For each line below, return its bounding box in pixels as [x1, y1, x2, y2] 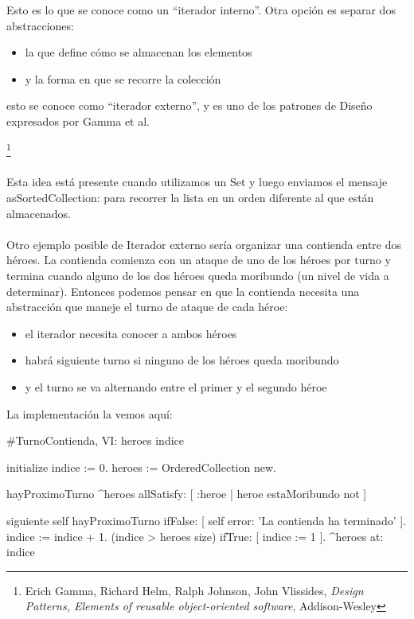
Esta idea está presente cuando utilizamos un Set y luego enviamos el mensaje [6, 173, 388, 190]
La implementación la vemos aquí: [6, 405, 173, 422]
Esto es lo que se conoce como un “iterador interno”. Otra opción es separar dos [6, 2, 396, 18]
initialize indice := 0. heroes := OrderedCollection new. [6, 458, 276, 475]
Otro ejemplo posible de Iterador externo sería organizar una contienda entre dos [6, 236, 401, 252]
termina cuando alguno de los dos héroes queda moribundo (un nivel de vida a [6, 267, 389, 283]
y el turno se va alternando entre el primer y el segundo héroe [25, 378, 327, 395]
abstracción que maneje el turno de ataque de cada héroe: [6, 298, 288, 315]
